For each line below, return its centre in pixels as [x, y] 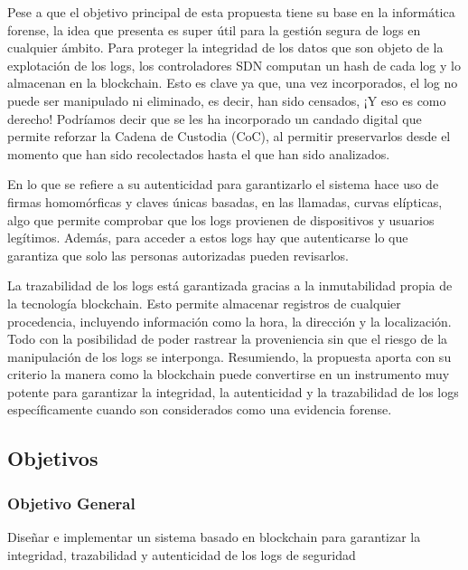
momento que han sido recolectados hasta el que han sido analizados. [199, 153]
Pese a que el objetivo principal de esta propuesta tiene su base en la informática [231, 12]
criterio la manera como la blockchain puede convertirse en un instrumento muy [229, 374]
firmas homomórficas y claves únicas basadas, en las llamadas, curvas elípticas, [225, 201]
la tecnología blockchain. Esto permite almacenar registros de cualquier [204, 303]
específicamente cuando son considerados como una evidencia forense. [200, 409]
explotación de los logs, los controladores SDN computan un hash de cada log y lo [234, 65]
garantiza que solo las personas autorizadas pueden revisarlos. [178, 255]
